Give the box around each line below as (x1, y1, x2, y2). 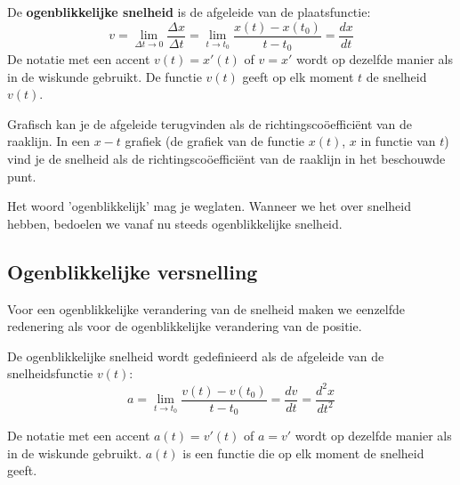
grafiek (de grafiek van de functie (125, 132, 305, 150)
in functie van (360, 132, 436, 150)
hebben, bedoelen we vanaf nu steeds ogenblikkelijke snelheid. (7, 214, 343, 232)
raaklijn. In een (7, 132, 91, 150)
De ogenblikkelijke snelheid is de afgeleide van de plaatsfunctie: (7, 3, 371, 20)
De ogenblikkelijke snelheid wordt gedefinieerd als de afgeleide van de (7, 346, 384, 365)
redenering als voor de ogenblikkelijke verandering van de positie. (7, 317, 362, 335)
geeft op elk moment (242, 67, 354, 85)
